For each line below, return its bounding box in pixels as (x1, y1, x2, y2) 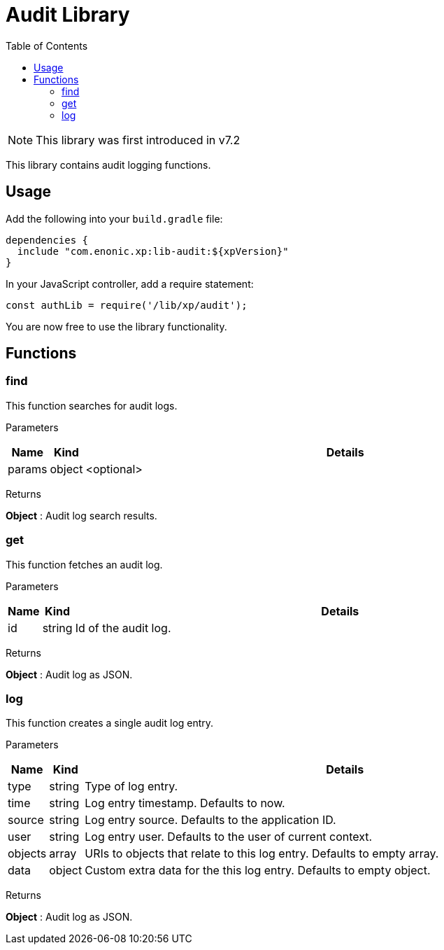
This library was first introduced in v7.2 (36, 132, 241, 147)
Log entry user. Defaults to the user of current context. (85, 830, 373, 844)
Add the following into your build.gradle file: (6, 212, 223, 225)
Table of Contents (6, 39, 88, 52)
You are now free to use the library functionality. (6, 320, 227, 333)
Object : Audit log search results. (6, 509, 157, 522)
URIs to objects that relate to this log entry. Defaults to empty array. (85, 846, 439, 861)
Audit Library (6, 3, 130, 27)
